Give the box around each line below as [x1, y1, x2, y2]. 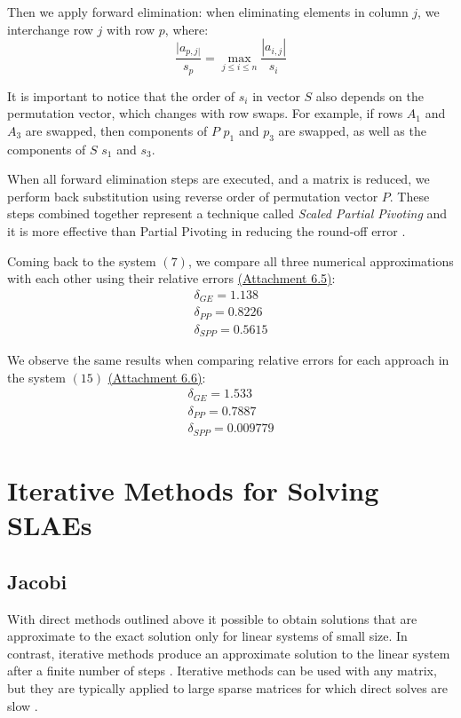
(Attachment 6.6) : [107, 367, 206, 386]
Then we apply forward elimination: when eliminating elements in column [7, 3, 409, 20]
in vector [252, 86, 300, 105]
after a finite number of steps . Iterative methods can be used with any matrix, [7, 661, 437, 680]
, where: [164, 20, 209, 38]
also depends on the [315, 86, 424, 105]
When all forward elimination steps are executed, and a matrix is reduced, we [7, 170, 430, 188]
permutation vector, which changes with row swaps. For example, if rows [7, 104, 403, 122]
